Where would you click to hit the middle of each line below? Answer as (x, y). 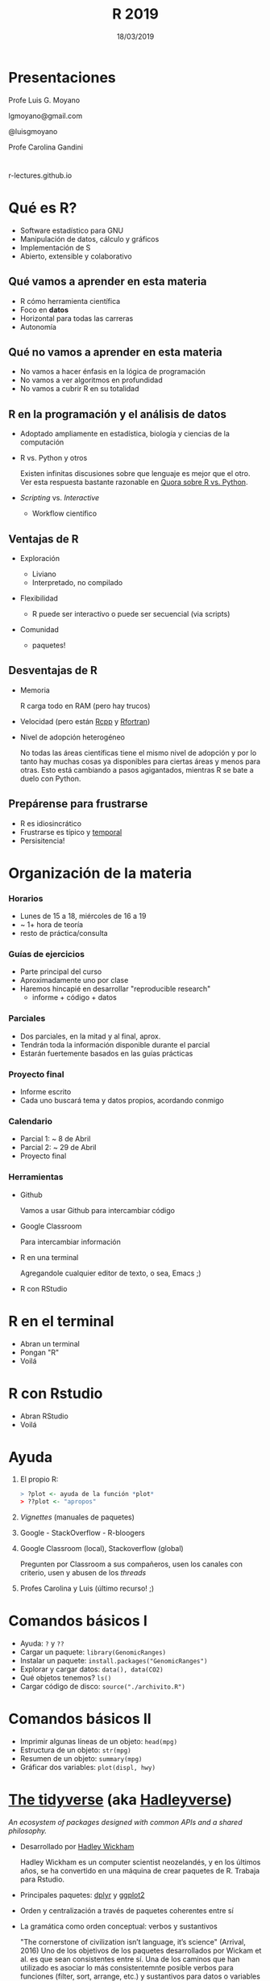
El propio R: (39, 1479)
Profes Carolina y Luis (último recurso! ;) (87, 1588)
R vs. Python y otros (54, 458)
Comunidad (39, 630)
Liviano (44, 574)
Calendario (30, 1121)
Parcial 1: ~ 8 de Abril (55, 1139)
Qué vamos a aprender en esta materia (108, 282)
